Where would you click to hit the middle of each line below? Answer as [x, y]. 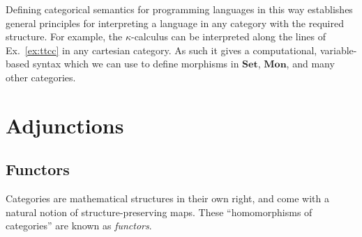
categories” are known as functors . [79, 226]
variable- [338, 50]
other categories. [41, 77]
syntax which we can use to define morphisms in [136, 64]
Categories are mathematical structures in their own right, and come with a [167, 198]
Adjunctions [65, 125]
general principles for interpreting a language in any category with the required [175, 23]
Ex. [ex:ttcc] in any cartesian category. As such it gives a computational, [161, 50]
